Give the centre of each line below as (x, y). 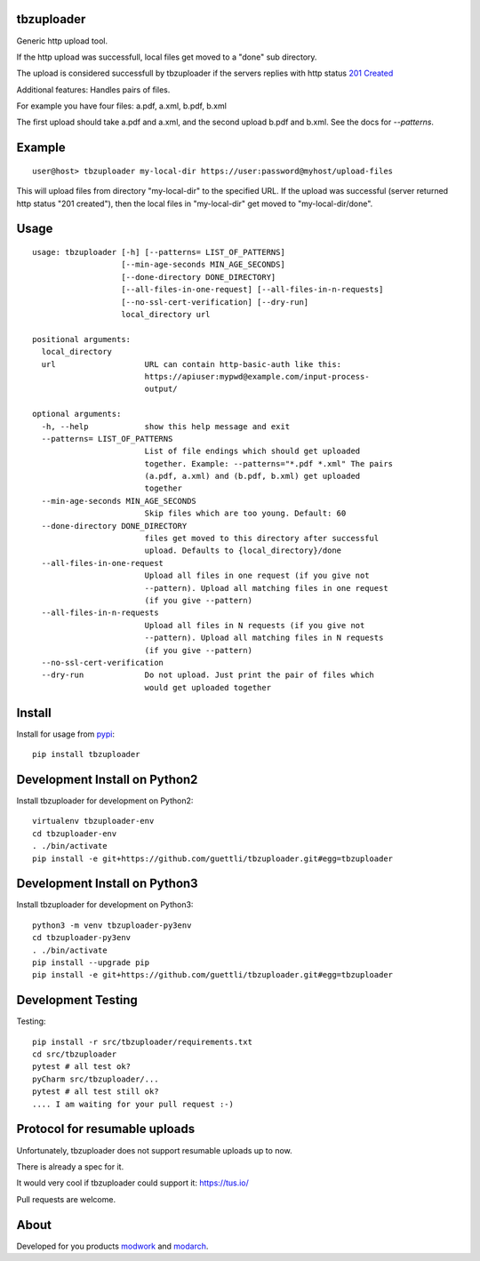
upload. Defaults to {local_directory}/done (243, 551)
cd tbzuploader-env (75, 834)
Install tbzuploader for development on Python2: (105, 801)
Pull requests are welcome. (66, 1199)
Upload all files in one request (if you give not (257, 576)
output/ (161, 389)
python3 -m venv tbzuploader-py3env (112, 925)
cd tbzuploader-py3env (82, 938)
